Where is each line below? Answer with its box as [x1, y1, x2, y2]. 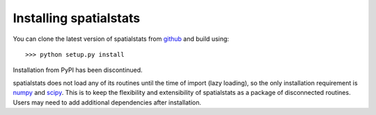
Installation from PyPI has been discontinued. [13, 66, 143, 74]
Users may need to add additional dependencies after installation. [13, 98, 202, 107]
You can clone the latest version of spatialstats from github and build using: [13, 35, 230, 43]
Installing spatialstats [13, 10, 141, 26]
